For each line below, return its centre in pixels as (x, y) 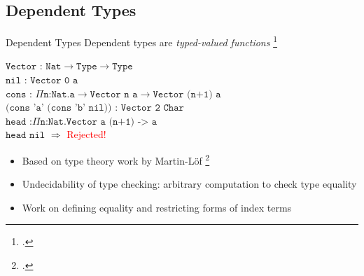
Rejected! (86, 134)
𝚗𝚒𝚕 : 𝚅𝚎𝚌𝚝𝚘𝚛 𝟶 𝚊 (42, 81)
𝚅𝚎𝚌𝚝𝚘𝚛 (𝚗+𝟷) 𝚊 (187, 94)
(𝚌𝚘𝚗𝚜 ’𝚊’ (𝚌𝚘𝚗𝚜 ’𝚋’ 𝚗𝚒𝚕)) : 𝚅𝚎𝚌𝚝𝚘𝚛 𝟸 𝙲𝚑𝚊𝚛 (95, 108)
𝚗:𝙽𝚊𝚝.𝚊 (59, 94)
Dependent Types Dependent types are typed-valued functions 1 (141, 41)
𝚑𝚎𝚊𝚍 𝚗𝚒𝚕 (26, 136)
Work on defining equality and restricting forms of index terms (157, 207)
